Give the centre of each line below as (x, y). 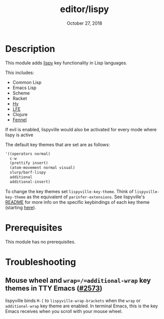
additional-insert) (30, 182)
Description (30, 49)
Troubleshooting (41, 262)
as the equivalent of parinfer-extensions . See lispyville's (86, 197)
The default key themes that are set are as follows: (58, 144)
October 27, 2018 (85, 23)
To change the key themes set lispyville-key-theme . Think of (69, 191)
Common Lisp (27, 82)
